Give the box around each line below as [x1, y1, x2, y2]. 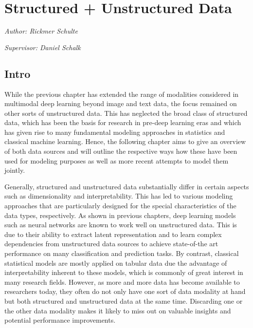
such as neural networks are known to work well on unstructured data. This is [4, 219, 237, 230]
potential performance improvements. [4, 315, 116, 325]
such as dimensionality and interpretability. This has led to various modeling [4, 191, 233, 201]
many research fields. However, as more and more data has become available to [4, 276, 240, 287]
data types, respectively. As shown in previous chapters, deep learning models [4, 210, 236, 220]
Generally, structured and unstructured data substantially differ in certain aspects [4, 181, 249, 191]
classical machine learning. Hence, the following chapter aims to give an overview [4, 136, 246, 146]
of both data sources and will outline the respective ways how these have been [4, 146, 237, 156]
